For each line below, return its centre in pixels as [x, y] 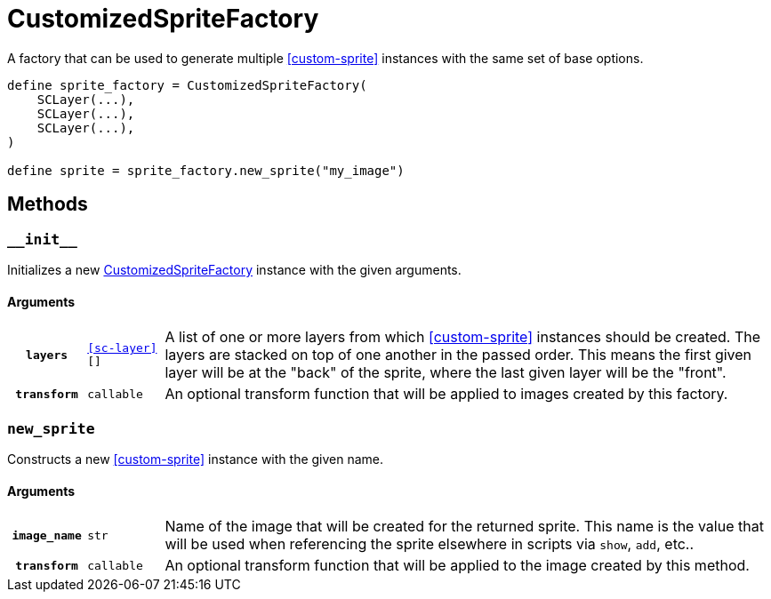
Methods [48, 204]
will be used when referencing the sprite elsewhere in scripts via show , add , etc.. [430, 544]
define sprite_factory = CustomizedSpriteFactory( [187, 85]
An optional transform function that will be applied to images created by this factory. [446, 394]
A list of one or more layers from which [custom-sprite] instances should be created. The [463, 337]
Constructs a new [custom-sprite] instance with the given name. [196, 459]
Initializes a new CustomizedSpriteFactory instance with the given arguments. [234, 269]
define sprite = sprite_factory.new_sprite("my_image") [206, 170]
